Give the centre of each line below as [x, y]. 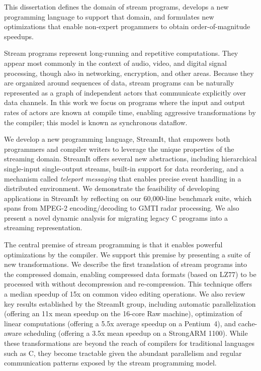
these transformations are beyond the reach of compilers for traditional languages [129, 343]
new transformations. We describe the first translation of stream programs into [126, 264]
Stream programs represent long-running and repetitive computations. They [121, 53]
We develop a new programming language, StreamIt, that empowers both [117, 139]
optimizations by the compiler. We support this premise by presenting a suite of [127, 254]
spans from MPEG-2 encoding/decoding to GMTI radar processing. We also [122, 208]
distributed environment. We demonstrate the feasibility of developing [112, 188]
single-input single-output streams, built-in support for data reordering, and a [124, 168]
